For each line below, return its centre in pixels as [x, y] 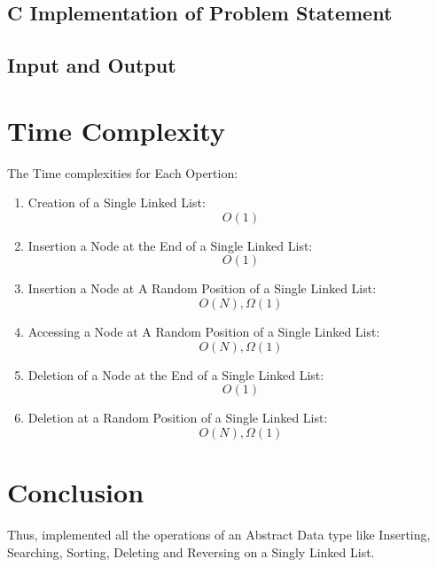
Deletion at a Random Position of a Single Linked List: [178, 418]
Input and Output [92, 65]
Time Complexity [116, 130]
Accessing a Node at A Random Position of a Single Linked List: [204, 332]
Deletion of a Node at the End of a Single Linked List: [176, 374]
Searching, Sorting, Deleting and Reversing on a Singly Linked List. [191, 551]
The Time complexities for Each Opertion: [123, 172]
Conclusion [76, 492]
